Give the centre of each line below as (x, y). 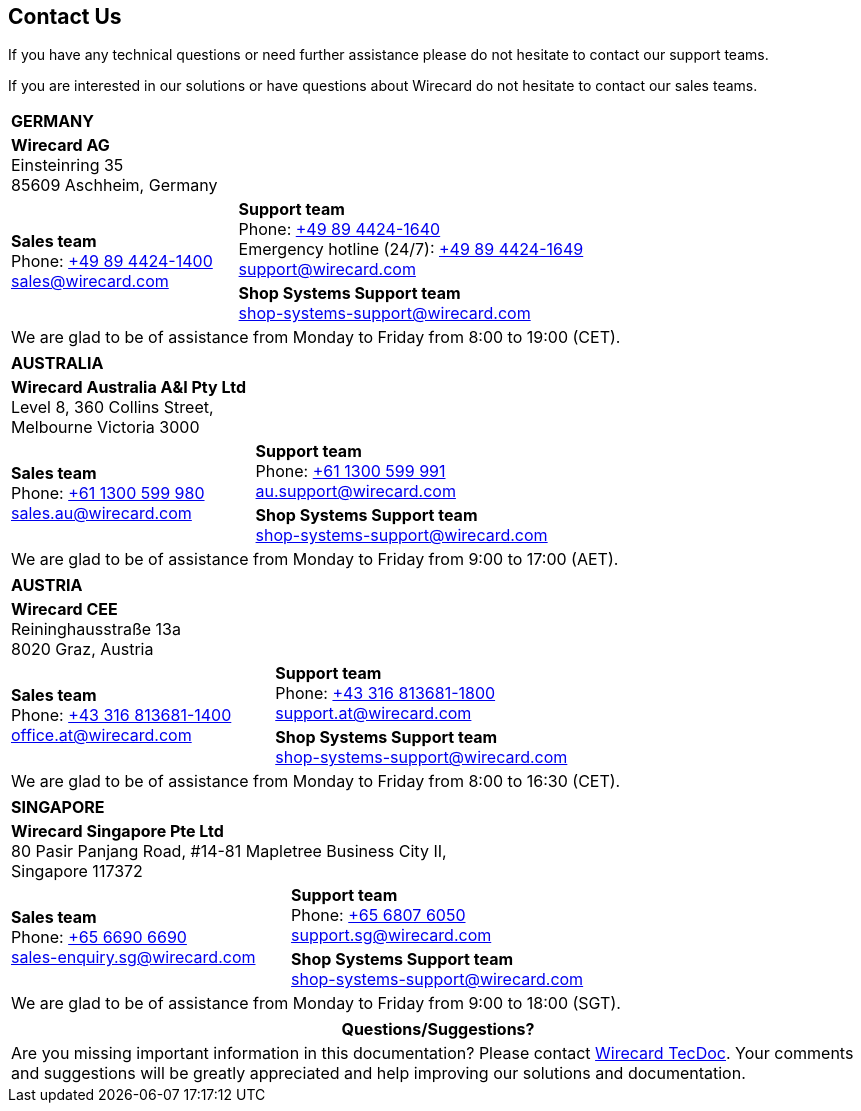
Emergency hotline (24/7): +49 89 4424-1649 (411, 249)
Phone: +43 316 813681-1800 (385, 693)
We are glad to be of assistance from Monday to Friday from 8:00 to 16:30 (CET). (316, 781)
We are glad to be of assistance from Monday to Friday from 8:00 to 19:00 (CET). (316, 337)
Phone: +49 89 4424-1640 (339, 229)
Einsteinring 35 (67, 165)
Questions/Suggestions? (438, 1029)
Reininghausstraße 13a (96, 629)
